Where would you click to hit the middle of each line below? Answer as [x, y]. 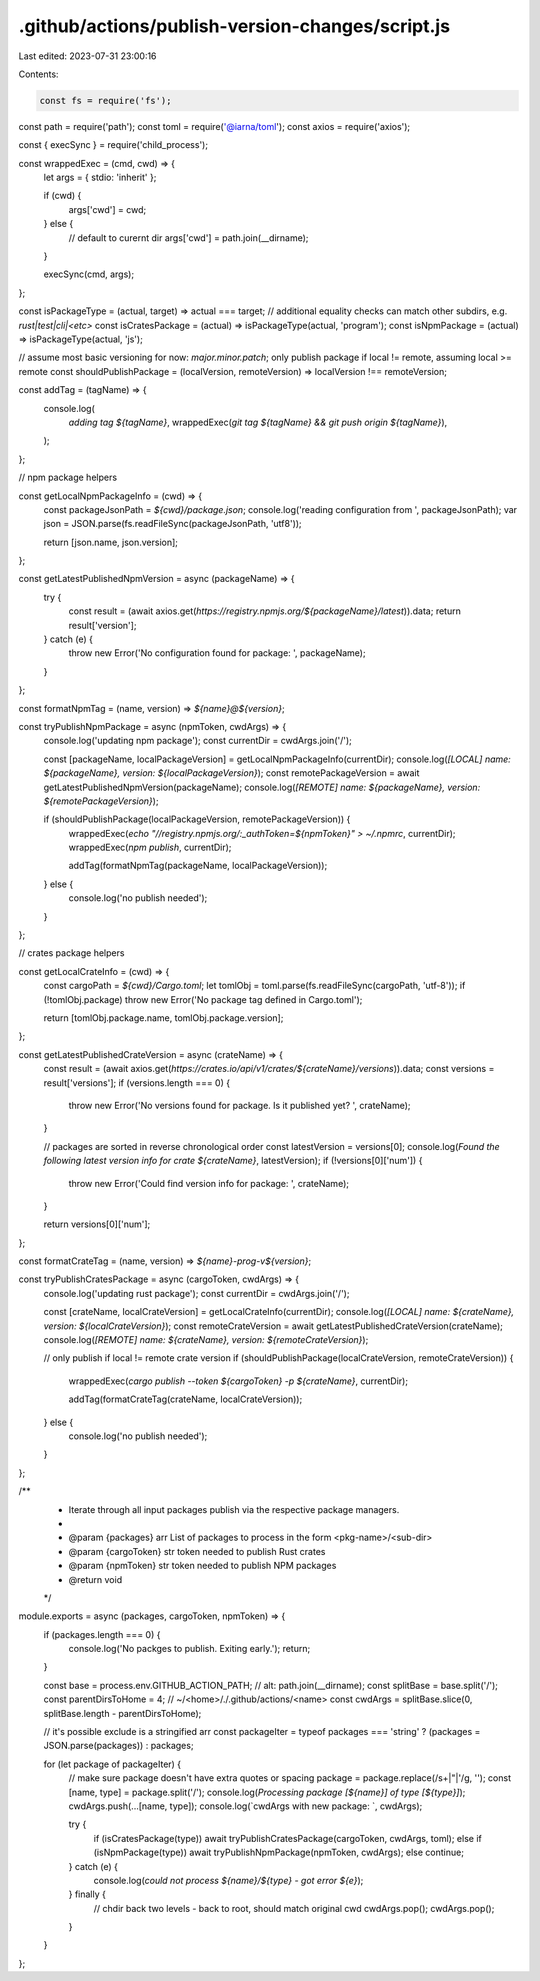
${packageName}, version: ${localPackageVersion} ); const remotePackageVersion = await [231, 773]
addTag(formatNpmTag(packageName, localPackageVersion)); [198, 866]
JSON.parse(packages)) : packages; [118, 1746]
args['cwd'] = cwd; [107, 209]
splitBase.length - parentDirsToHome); [122, 1713]
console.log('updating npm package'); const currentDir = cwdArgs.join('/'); [197, 741]
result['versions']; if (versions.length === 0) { [136, 1082]
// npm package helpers [68, 477]
